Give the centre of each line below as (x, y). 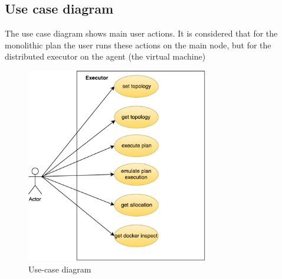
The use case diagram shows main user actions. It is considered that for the (141, 33)
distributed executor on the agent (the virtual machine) (105, 56)
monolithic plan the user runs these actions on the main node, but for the (138, 45)
